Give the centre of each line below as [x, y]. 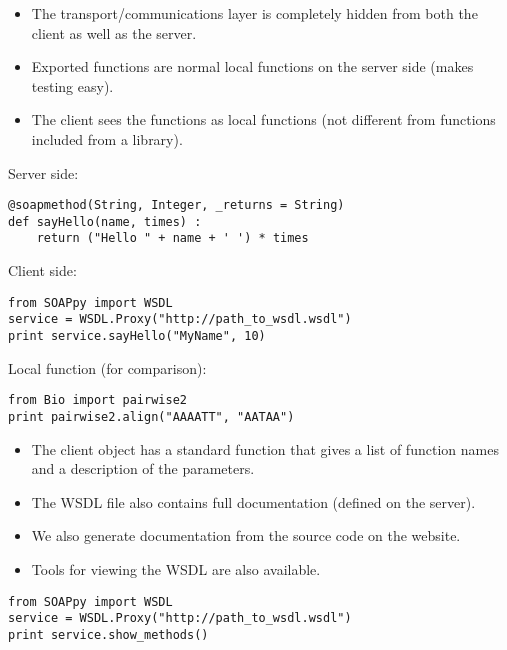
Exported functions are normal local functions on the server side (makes [252, 66]
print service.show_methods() [108, 634]
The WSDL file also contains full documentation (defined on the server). [253, 501]
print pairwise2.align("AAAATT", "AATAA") [151, 416]
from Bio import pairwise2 [97, 400]
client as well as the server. [114, 32]
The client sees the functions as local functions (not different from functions [263, 119]
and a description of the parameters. [143, 468]
